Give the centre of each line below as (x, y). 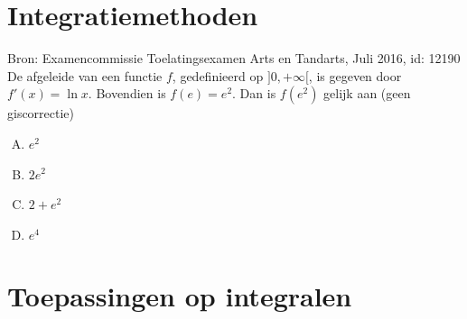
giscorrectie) (41, 113)
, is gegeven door (355, 75)
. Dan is (254, 93)
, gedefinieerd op (218, 75)
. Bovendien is (127, 93)
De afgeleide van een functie (85, 75)
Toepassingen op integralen (180, 296)
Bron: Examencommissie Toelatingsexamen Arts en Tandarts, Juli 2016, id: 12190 (234, 58)
